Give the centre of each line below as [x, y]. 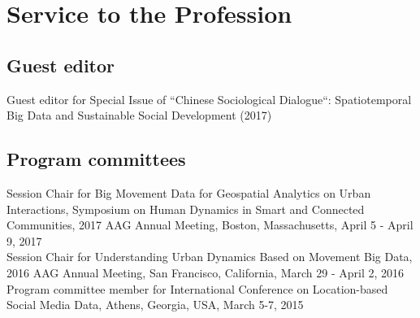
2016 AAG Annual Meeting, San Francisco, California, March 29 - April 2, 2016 [206, 272]
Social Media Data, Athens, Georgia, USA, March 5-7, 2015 [155, 305]
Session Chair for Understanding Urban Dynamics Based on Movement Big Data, [210, 257]
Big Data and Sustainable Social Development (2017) [139, 115]
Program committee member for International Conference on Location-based [197, 288]
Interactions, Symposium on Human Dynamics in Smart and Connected [186, 209]
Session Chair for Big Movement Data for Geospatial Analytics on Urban [189, 192]
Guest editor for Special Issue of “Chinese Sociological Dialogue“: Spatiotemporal [209, 99]
